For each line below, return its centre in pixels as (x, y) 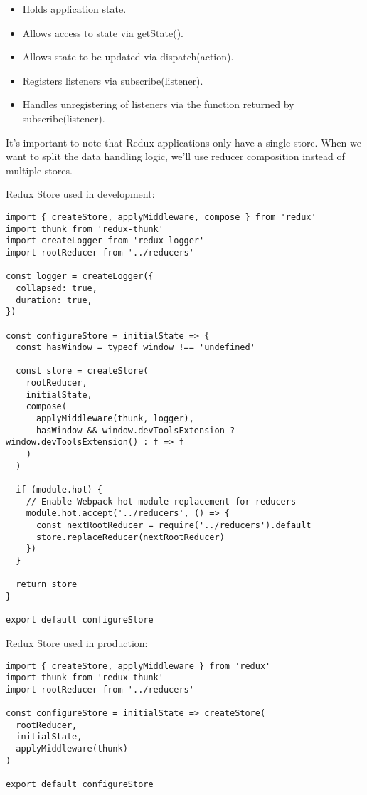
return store (47, 585)
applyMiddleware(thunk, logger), (115, 419)
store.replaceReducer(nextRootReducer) (130, 537)
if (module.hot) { (59, 490)
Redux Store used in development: (80, 194)
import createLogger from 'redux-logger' (105, 241)
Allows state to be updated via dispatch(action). (128, 57)
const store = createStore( (82, 371)
